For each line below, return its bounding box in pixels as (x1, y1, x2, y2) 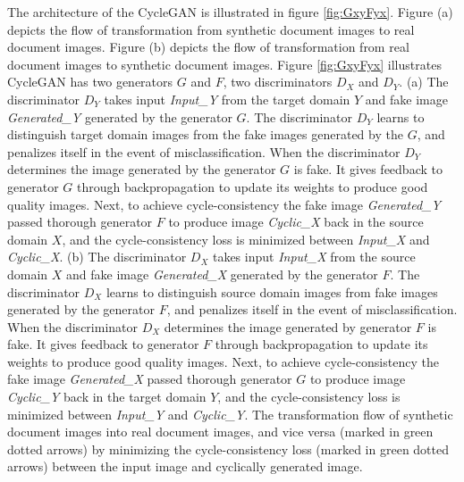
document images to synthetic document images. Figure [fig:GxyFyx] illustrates (7, 54, 442, 73)
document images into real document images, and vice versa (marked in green (7, 422, 434, 441)
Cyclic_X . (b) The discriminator (7, 247, 187, 266)
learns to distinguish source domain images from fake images (105, 282, 438, 301)
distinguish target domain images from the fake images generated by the (7, 125, 403, 144)
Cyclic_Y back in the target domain (7, 387, 207, 406)
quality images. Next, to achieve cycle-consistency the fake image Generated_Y (7, 195, 441, 213)
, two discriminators (223, 72, 333, 91)
